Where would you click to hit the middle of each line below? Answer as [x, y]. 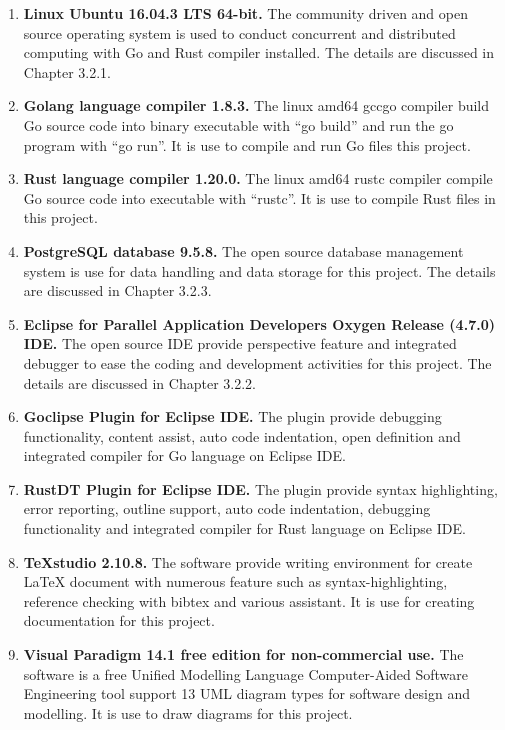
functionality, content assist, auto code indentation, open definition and [242, 435]
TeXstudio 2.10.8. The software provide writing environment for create [248, 561]
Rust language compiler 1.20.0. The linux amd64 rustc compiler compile [258, 178]
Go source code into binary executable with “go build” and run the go [238, 124]
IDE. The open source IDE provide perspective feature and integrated [240, 343]
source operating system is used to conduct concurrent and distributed [239, 32]
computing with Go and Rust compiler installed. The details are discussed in [259, 52]
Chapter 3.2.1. [67, 71]
